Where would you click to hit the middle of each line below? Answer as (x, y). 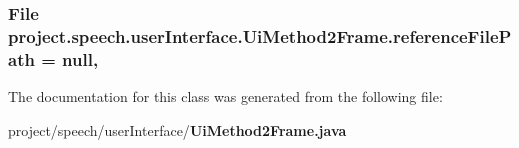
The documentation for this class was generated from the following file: (225, 96)
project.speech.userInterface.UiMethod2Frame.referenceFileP (260, 35)
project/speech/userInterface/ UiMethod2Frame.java (177, 129)
